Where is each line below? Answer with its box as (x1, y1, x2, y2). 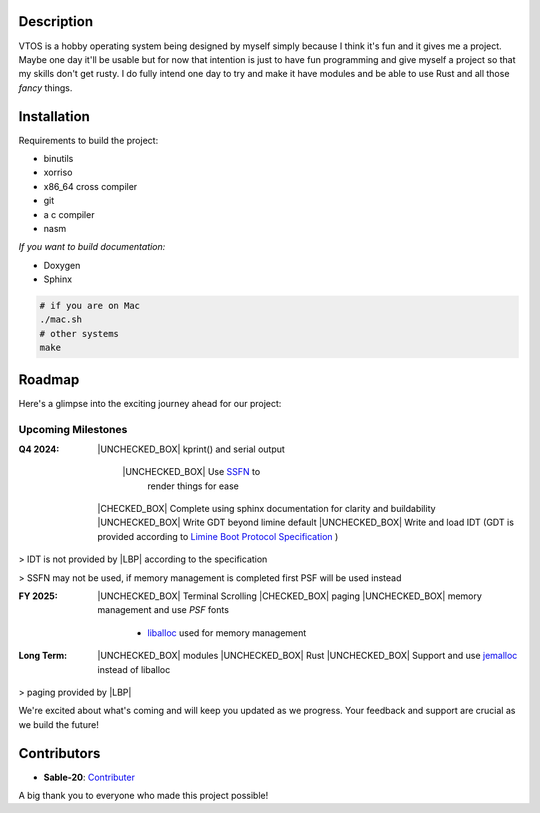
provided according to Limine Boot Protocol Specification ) (97, 530, 339, 542)
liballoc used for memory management (147, 626, 307, 639)
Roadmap (18, 371, 80, 388)
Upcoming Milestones (18, 422, 128, 436)
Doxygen (43, 259, 81, 271)
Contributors (18, 745, 101, 762)
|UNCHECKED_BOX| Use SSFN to (122, 466, 261, 478)
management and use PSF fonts (97, 604, 230, 616)
